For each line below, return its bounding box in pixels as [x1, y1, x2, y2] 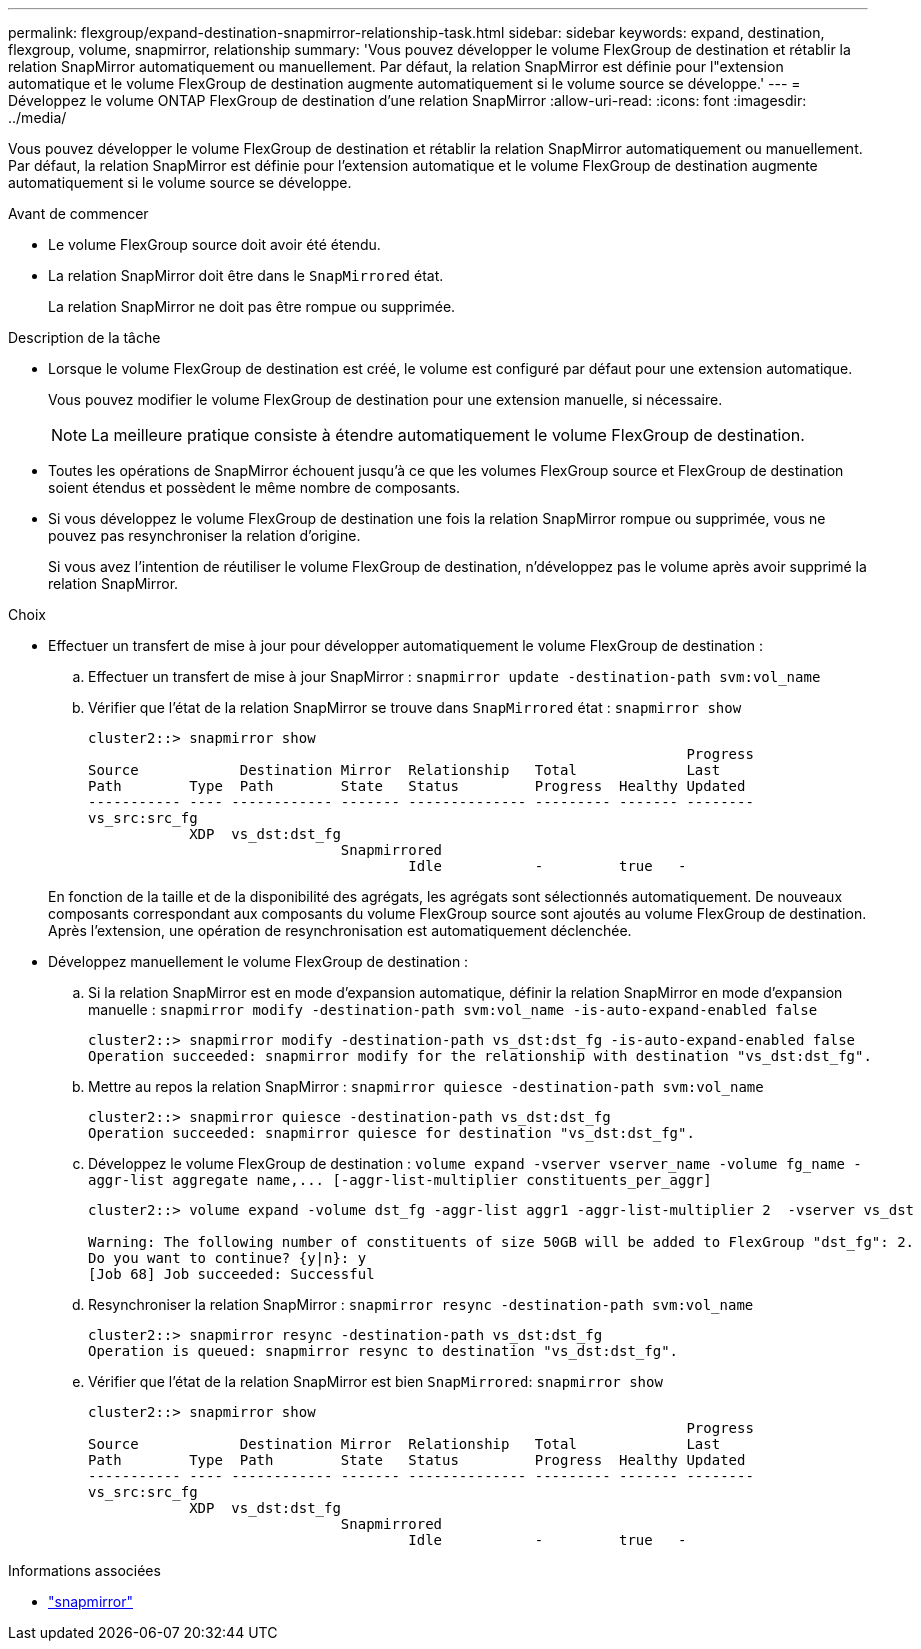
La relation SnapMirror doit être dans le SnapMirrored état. [48, 267, 444, 284]
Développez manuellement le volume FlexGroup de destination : [48, 953, 469, 970]
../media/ [8, 109, 67, 126]
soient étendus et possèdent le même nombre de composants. [48, 479, 461, 496]
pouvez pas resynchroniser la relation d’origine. [48, 527, 361, 544]
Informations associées [8, 1562, 161, 1579]
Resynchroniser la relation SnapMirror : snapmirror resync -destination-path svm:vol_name [88, 1296, 754, 1313]
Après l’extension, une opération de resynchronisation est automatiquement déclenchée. [48, 922, 632, 939]
